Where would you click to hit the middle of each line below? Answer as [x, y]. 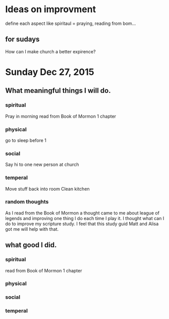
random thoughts [27, 202]
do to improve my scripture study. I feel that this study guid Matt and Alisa [82, 224]
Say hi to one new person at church [42, 165]
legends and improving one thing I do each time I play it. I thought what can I [85, 218]
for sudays [22, 39]
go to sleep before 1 [26, 140]
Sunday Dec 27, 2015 [50, 72]
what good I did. [31, 245]
